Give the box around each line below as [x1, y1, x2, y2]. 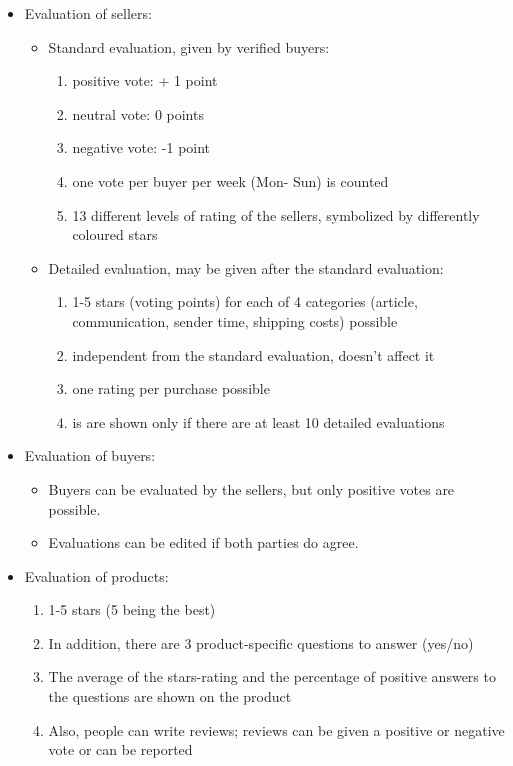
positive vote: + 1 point [72, 70, 218, 91]
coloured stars [72, 224, 158, 245]
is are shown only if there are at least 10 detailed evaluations [72, 411, 445, 432]
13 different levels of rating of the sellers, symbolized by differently [72, 204, 480, 225]
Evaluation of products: [24, 565, 169, 586]
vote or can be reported [48, 739, 193, 760]
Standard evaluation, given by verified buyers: [48, 36, 330, 57]
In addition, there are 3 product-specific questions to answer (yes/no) [48, 632, 474, 653]
